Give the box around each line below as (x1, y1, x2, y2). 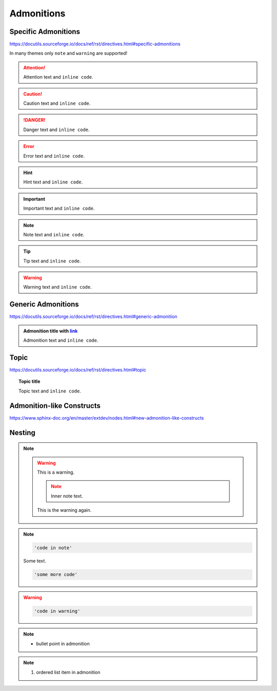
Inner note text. (51, 493, 83, 499)
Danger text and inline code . (23, 126, 90, 133)
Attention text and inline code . (23, 74, 93, 80)
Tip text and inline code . (23, 257, 82, 264)
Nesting (9, 428, 36, 437)
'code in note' (34, 545, 72, 551)
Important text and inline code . (23, 206, 95, 212)
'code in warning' (34, 608, 81, 614)
